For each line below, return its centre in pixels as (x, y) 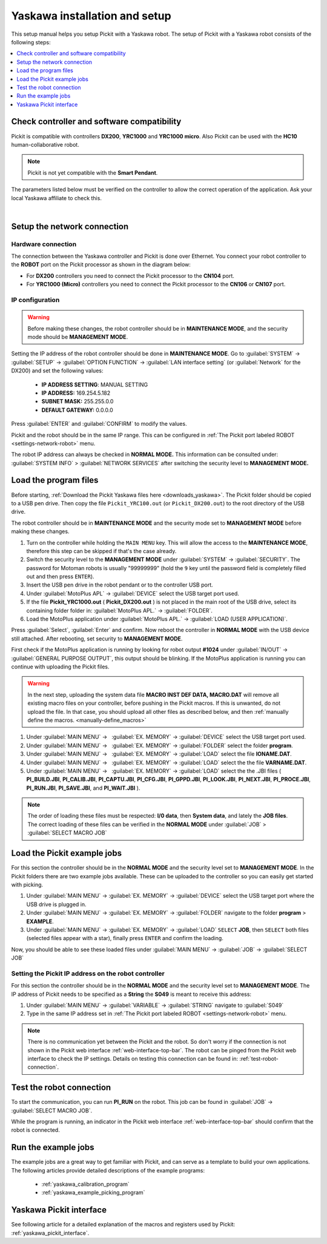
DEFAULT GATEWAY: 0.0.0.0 (77, 410)
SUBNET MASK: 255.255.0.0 (78, 402)
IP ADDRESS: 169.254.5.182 (76, 393)
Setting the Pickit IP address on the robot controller (88, 973)
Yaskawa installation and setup (91, 16)
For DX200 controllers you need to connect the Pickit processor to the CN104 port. (130, 275)
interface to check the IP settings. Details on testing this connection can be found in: (133, 1058)
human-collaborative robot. (45, 144)
